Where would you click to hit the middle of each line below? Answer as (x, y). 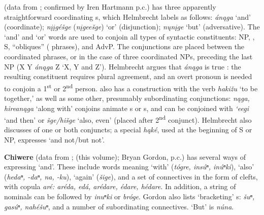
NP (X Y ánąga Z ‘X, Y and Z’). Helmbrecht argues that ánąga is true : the (123, 66)
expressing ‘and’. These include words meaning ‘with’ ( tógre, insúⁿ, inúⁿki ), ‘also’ (129, 167)
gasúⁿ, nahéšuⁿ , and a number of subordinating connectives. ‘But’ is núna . (119, 206)
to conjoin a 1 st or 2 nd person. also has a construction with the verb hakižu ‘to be (131, 87)
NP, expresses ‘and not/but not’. (55, 140)
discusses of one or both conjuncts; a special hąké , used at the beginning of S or (128, 130)
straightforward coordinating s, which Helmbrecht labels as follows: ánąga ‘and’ (127, 16)
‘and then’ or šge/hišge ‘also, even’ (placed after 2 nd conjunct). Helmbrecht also (128, 119)
